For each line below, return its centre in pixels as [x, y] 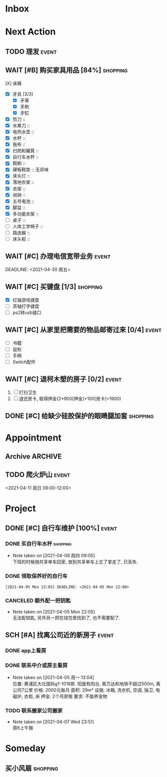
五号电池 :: [23, 201]
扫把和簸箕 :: [25, 151]
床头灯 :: [21, 176]
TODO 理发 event [31, 52]
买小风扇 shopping [32, 768]
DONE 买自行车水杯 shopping [38, 544]
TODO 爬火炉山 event [38, 475]
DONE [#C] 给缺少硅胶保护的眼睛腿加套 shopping [79, 416]
